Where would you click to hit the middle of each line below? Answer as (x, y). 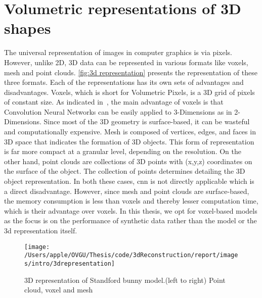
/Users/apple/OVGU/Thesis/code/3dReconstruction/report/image (131, 255)
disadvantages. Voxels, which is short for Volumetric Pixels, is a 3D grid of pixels (129, 92)
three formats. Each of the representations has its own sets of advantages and (124, 82)
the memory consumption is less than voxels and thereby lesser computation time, (131, 201)
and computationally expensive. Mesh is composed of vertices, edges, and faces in (130, 132)
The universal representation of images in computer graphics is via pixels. (118, 52)
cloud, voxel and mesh (59, 290)
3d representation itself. (41, 230)
